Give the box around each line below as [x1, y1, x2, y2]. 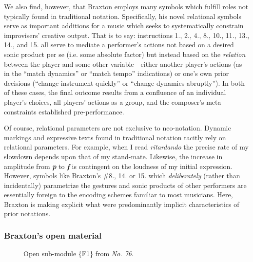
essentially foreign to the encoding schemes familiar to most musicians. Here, [4, 189, 233, 200]
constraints [4, 106, 37, 116]
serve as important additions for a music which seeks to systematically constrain [4, 20, 244, 31]
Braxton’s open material [4, 229, 102, 241]
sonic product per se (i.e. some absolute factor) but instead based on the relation [4, 49, 246, 59]
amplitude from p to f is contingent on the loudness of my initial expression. [4, 161, 233, 171]
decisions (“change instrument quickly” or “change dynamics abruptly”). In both [4, 77, 245, 88]
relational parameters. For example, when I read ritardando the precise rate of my [4, 142, 249, 152]
